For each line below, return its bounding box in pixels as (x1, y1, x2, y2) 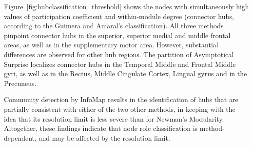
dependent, (4, 132, 37, 143)
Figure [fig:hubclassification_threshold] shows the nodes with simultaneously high (4, 1, 249, 11)
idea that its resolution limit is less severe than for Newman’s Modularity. (4, 113, 224, 124)
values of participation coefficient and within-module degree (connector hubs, (4, 11, 234, 21)
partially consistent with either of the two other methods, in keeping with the (4, 104, 235, 114)
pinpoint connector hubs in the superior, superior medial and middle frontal (4, 30, 231, 40)
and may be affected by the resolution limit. (39, 132, 170, 143)
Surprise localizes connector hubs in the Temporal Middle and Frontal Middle (4, 59, 236, 69)
